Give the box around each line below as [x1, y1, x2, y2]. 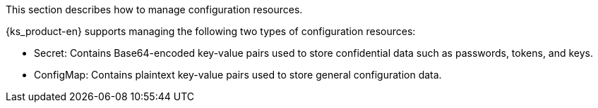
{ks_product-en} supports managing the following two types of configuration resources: [6, 25, 416, 37]
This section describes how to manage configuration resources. [6, 4, 303, 15]
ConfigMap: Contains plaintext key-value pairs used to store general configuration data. [34, 69, 442, 81]
